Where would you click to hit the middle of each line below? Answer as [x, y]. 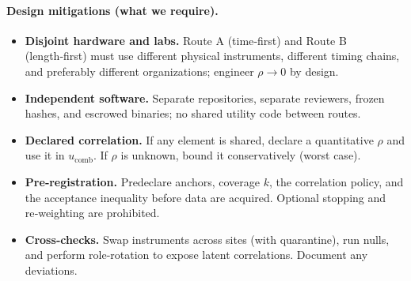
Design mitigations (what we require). [112, 10]
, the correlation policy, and [337, 181]
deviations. [51, 270]
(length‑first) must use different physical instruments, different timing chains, [212, 56]
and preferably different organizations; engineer [139, 71]
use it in [45, 155]
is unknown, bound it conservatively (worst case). [241, 155]
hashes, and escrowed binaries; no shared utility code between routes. [193, 113]
